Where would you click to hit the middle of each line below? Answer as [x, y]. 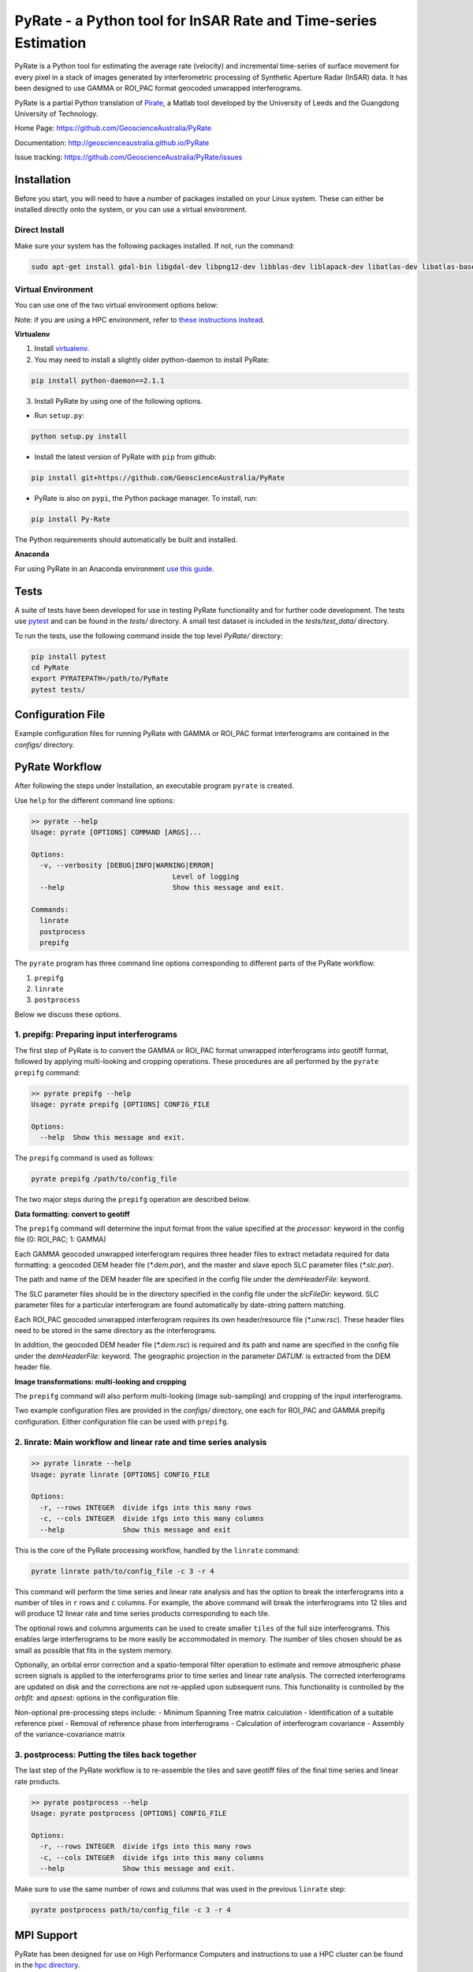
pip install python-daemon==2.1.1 [98, 380]
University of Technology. [56, 114]
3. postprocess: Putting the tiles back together [106, 1755]
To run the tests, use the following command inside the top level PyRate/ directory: [149, 636]
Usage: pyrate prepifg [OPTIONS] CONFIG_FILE [121, 1104]
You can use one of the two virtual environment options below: [116, 305]
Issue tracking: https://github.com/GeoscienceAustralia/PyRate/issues [128, 157]
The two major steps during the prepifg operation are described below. [132, 1200]
